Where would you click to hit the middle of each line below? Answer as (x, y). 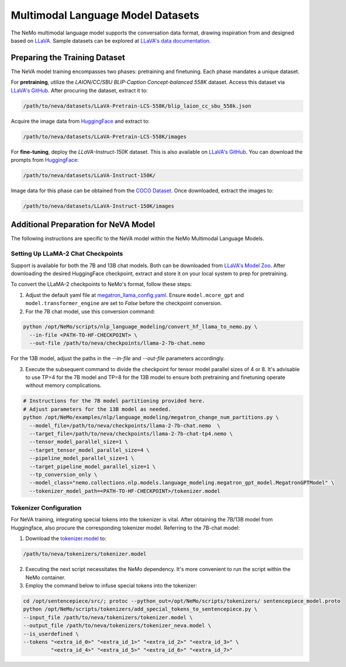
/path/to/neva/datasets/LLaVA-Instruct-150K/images (99, 206)
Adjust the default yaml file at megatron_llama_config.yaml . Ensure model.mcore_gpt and (135, 295)
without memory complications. (63, 385)
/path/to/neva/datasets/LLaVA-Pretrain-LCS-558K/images (105, 136)
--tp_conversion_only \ (63, 474)
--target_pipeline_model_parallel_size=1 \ (93, 466)
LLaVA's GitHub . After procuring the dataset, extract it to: (79, 90)
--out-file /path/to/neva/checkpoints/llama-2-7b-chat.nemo (117, 343)
